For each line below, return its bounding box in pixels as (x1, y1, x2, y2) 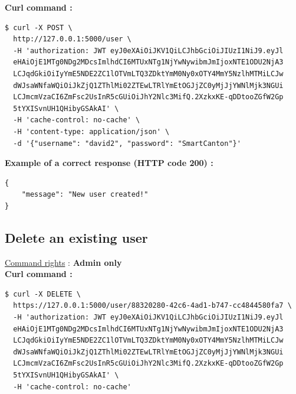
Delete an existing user (5, 228, 148, 246)
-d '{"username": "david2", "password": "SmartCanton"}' (13, 139, 241, 148)
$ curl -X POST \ (5, 23, 73, 32)
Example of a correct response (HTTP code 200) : (5, 157, 213, 169)
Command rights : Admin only (5, 256, 122, 268)
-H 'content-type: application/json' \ (13, 127, 170, 136)
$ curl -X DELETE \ (5, 289, 81, 298)
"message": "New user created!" (21, 190, 149, 199)
